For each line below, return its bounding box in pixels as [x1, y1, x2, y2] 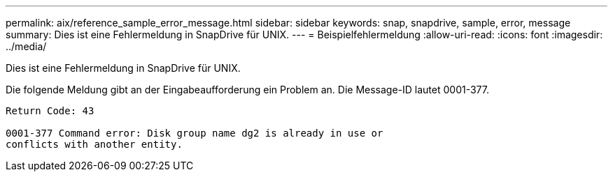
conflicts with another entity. [6, 139, 183, 150]
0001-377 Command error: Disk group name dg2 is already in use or [6, 128, 383, 139]
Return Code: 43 [6, 105, 94, 116]
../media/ [6, 40, 47, 52]
